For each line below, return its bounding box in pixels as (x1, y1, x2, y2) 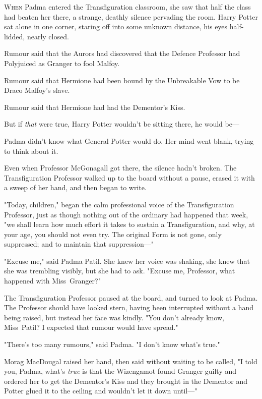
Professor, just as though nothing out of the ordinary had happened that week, (4, 209, 248, 219)
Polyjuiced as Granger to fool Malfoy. (4, 58, 120, 68)
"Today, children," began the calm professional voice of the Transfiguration (4, 199, 234, 209)
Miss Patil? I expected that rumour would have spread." (4, 322, 178, 332)
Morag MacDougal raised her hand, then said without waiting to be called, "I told (4, 356, 257, 366)
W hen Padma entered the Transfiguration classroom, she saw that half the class (4, 2, 251, 12)
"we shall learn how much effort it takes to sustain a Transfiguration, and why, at (4, 219, 255, 230)
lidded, (4, 31, 25, 41)
